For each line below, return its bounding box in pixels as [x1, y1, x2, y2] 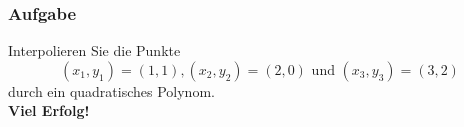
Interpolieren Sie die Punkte [8, 40, 181, 61]
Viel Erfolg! [8, 100, 90, 121]
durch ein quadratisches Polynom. [8, 80, 215, 101]
